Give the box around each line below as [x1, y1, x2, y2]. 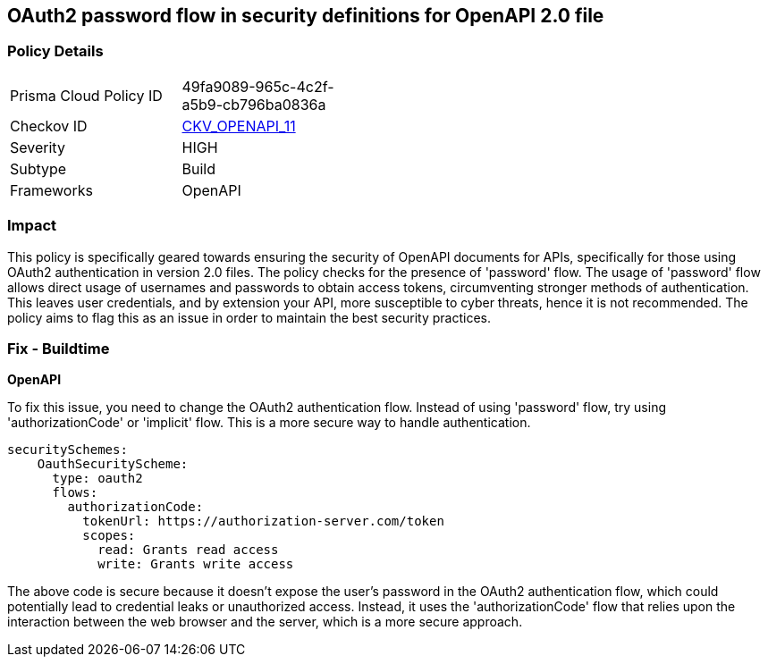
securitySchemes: [7, 442, 128, 458]
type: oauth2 [52, 471, 143, 486]
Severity [10, 138, 65, 156]
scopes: [82, 528, 136, 543]
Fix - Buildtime [7, 339, 110, 357]
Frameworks [10, 181, 93, 199]
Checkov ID [10, 116, 88, 135]
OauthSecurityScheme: [37, 457, 189, 472]
